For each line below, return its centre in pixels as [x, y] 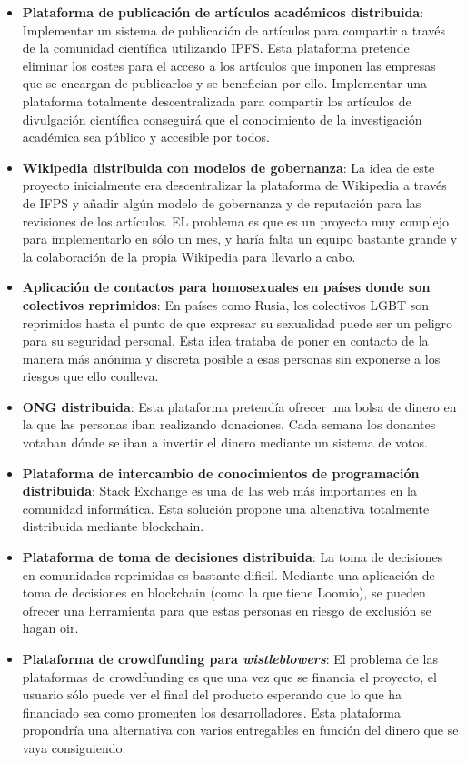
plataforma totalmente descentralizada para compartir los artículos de [217, 100]
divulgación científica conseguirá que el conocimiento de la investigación [222, 119]
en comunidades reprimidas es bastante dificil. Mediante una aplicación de [228, 574]
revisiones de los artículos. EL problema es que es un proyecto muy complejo [235, 221]
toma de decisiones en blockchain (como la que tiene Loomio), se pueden [224, 592]
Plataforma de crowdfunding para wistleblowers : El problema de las [230, 658]
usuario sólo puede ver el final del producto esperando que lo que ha [212, 694]
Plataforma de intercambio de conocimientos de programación [221, 472]
